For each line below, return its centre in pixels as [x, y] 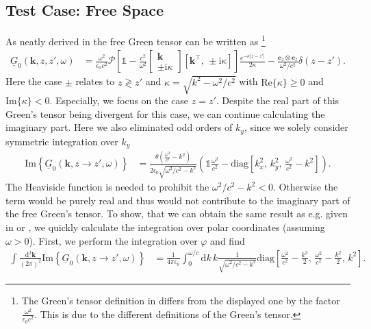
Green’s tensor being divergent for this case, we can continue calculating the [165, 113]
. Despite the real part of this [278, 100]
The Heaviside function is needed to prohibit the [107, 187]
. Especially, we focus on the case [119, 100]
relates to [95, 81]
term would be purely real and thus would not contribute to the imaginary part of [178, 200]
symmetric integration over [62, 141]
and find [228, 240]
